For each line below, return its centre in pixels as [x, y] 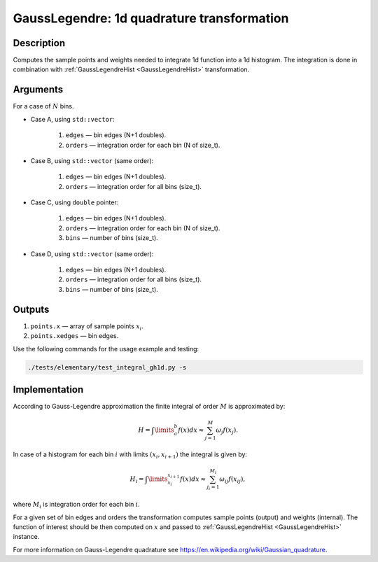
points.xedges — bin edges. [75, 336]
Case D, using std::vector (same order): [92, 254]
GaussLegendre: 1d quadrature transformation [151, 18]
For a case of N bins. [43, 106]
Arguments [38, 90]
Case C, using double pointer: [75, 202]
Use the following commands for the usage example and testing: [106, 349]
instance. [26, 537]
